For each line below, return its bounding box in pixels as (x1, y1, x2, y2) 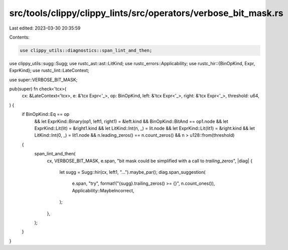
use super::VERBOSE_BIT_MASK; (9, 77, 78, 83)
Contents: (9, 34, 30, 40)
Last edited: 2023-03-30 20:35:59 (9, 25, 81, 31)
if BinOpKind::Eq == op (22, 111, 70, 117)
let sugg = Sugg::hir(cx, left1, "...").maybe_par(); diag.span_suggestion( (59, 169, 206, 175)
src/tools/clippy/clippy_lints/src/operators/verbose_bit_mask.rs (9, 8, 283, 19)
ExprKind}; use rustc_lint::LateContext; (9, 68, 90, 74)
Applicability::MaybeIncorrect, (72, 187, 134, 193)
